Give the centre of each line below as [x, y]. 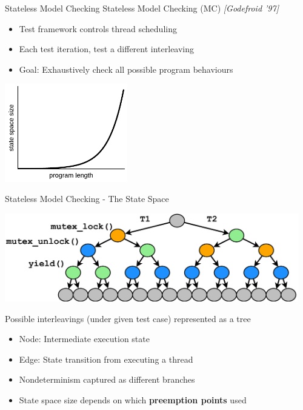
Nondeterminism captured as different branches [107, 379]
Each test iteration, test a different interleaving [107, 49]
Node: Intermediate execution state [84, 339]
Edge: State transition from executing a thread [106, 359]
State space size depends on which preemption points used [133, 399]
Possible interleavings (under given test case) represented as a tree [128, 318]
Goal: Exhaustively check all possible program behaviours [126, 69]
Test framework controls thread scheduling [98, 28]
